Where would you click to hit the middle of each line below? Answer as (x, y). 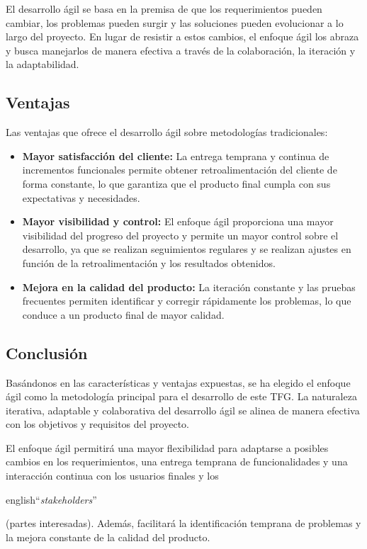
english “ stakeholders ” (51, 499)
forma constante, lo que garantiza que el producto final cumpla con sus (176, 183)
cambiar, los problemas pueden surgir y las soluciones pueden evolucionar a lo (175, 22)
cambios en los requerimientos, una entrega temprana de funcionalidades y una (177, 462)
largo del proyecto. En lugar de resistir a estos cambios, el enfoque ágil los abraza (182, 36)
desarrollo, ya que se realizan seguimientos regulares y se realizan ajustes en (187, 249)
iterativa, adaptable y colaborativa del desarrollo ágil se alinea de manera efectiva (183, 410)
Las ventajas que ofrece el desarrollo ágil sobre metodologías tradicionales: (167, 132)
